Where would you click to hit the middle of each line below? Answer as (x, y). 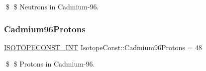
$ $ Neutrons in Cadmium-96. (52, 6)
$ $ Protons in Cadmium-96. (50, 64)
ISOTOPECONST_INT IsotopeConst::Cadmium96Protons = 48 (103, 47)
